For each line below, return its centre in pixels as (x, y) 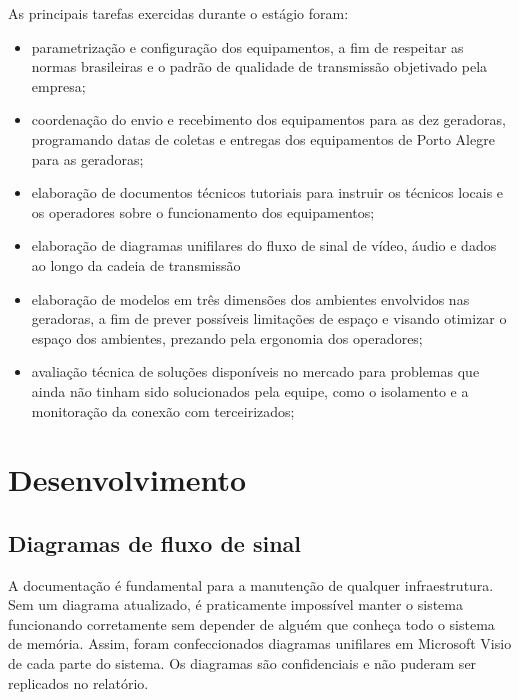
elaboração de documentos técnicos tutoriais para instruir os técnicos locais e (267, 192)
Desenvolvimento (127, 479)
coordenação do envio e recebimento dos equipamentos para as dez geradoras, (268, 119)
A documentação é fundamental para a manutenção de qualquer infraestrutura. (251, 584)
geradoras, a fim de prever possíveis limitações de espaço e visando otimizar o (269, 318)
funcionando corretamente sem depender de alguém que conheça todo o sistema (251, 623)
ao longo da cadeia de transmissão (136, 264)
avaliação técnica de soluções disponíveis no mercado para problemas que (255, 371)
